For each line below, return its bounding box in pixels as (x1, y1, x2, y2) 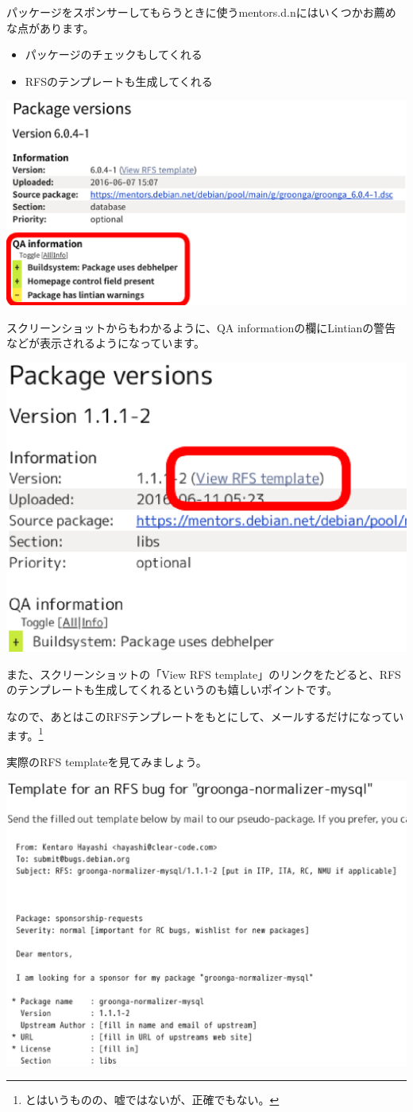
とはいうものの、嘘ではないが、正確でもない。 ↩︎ (25, 1091, 280, 1108)
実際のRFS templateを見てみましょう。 (6, 753, 207, 769)
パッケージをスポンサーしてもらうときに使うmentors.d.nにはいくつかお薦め (6, 4, 396, 20)
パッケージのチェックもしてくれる (25, 46, 203, 63)
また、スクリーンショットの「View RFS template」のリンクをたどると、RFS (6, 665, 401, 682)
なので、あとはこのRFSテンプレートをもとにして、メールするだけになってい (6, 708, 404, 725)
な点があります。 (6, 19, 95, 36)
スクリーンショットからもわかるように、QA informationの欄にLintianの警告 (6, 319, 396, 335)
